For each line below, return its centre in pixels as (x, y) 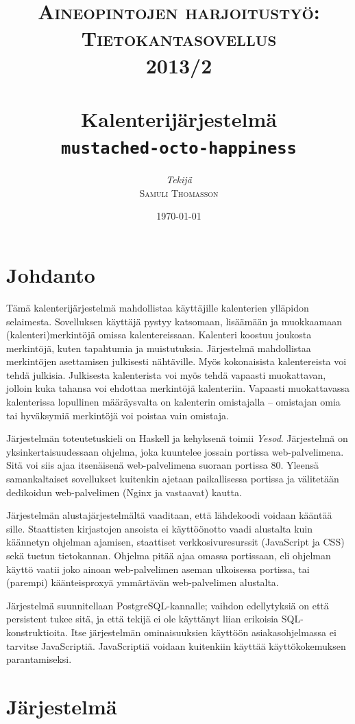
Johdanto (51, 274)
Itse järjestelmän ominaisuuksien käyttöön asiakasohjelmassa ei (204, 632)
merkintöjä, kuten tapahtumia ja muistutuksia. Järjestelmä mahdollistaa (159, 348)
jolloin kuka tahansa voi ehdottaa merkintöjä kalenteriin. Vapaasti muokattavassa (178, 388)
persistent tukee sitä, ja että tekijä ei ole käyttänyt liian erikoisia (143, 619)
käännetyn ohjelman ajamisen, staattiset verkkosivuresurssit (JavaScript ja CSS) (175, 542)
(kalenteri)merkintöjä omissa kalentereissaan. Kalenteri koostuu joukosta (159, 335)
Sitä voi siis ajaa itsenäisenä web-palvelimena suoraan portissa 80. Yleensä (163, 465)
